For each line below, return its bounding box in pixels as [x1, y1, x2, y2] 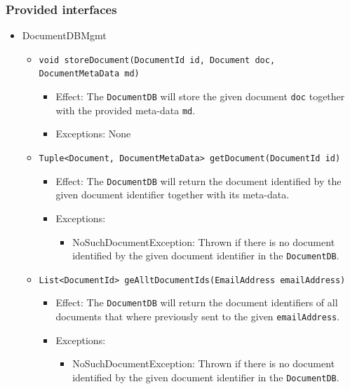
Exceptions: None [55, 126, 131, 141]
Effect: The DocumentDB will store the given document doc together [55, 89, 345, 104]
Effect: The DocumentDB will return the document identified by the [55, 173, 342, 188]
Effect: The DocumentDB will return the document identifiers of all [55, 295, 338, 310]
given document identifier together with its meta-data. [55, 187, 290, 202]
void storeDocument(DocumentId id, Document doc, [39, 55, 276, 65]
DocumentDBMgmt [22, 28, 107, 43]
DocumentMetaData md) [39, 69, 140, 79]
